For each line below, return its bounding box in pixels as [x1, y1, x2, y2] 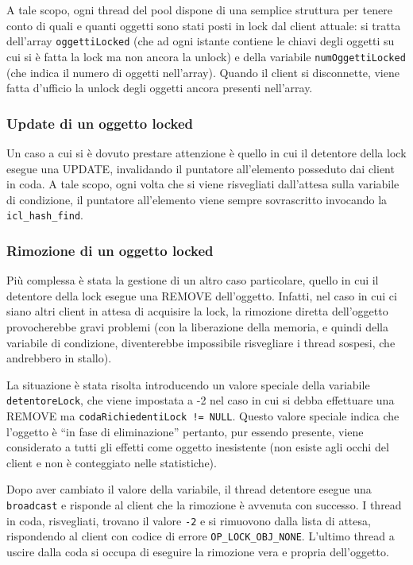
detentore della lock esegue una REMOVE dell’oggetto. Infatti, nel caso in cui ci [6, 287, 397, 304]
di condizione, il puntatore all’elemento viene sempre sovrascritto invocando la [6, 191, 388, 207]
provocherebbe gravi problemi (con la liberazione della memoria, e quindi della [6, 318, 388, 335]
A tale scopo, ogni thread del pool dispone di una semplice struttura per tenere [6, 2, 392, 17]
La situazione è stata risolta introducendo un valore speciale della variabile [6, 376, 370, 393]
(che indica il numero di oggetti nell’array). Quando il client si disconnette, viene [6, 64, 399, 80]
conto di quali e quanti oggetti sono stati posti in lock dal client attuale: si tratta [6, 17, 401, 33]
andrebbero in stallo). [6, 350, 112, 366]
